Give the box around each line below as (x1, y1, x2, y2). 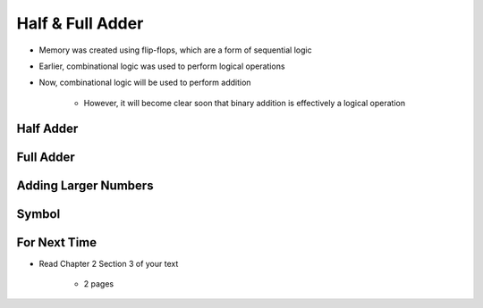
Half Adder (16, 121, 79, 136)
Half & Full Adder (16, 13, 144, 33)
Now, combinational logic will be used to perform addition (38, 77, 251, 88)
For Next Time (16, 235, 97, 250)
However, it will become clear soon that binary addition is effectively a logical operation (83, 97, 406, 108)
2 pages (83, 279, 114, 289)
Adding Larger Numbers (16, 178, 154, 193)
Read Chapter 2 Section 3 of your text (38, 258, 179, 269)
